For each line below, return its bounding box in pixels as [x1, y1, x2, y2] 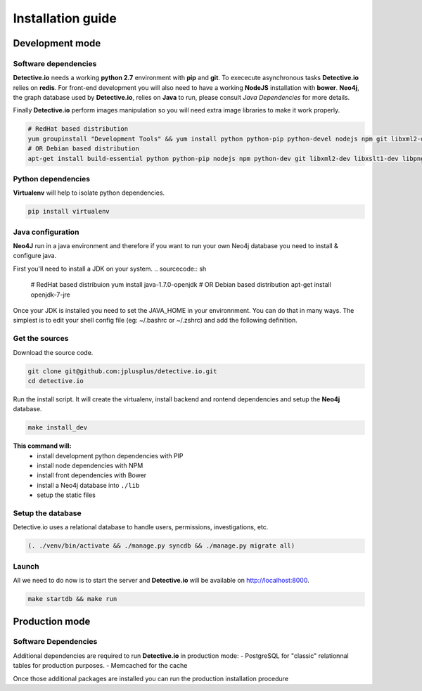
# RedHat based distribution [27, 125, 129, 133]
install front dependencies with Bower [37, 471, 147, 479]
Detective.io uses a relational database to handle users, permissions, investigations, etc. [13, 523, 269, 531]
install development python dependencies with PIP [37, 451, 184, 460]
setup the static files [37, 491, 96, 499]
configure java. [13, 252, 56, 260]
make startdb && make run [27, 595, 117, 603]
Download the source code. [13, 348, 94, 356]
